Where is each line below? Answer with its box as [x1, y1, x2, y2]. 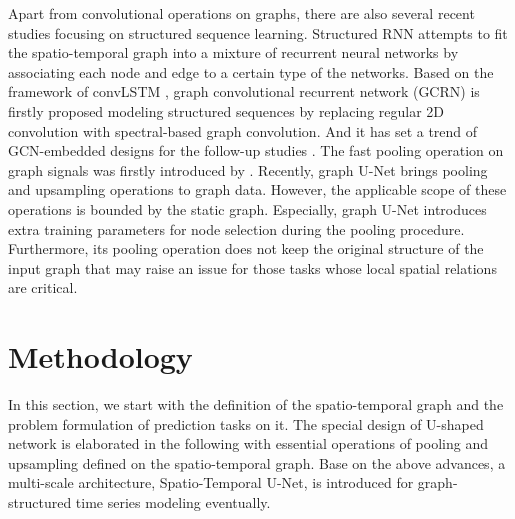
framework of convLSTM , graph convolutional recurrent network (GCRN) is [8, 81, 480, 102]
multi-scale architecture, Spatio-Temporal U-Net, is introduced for [8, 472, 414, 493]
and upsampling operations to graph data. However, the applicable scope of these [8, 179, 507, 200]
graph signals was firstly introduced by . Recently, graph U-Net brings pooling [8, 159, 488, 180]
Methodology [8, 336, 193, 377]
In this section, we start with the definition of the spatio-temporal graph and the [8, 394, 504, 415]
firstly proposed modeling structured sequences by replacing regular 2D [8, 100, 445, 121]
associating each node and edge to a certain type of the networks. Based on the [8, 61, 494, 82]
